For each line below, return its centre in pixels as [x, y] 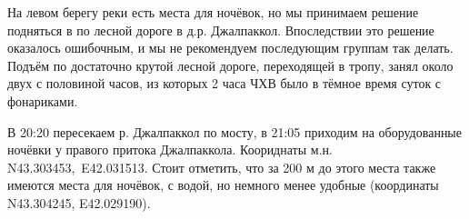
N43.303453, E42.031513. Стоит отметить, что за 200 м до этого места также [222, 167]
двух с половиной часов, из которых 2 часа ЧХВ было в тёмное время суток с [225, 83]
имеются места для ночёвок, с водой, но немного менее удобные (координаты [223, 185]
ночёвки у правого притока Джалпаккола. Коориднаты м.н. [170, 149]
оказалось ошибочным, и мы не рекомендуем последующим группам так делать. [230, 48]
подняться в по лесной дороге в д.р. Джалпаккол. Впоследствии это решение [221, 30]
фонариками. [43, 100]
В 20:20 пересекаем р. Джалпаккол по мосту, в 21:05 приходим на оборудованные [234, 131]
